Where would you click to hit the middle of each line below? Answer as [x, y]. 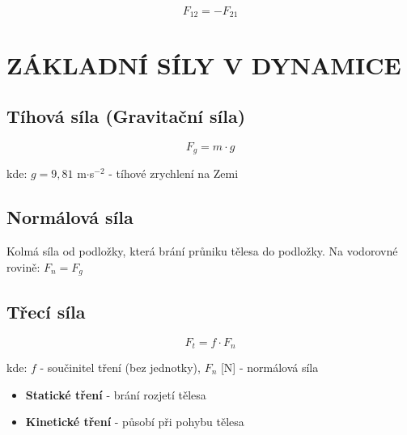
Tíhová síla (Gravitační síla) [126, 116]
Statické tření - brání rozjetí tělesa [116, 394]
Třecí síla [46, 311]
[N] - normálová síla [269, 367]
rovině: [23, 266]
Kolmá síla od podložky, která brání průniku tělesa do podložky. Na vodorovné [202, 251]
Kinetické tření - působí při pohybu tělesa [135, 422]
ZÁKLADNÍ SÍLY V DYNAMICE [204, 64]
